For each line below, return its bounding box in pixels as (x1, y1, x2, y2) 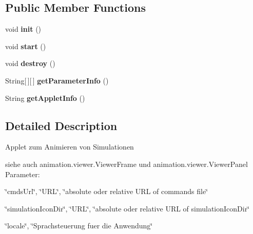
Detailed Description (5, 117, 118, 133)
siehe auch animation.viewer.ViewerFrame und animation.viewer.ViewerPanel (5, 158, 248, 169)
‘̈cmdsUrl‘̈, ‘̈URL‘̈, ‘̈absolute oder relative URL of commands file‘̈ (5, 186, 208, 197)
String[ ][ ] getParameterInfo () (5, 75, 109, 86)
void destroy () (5, 58, 55, 69)
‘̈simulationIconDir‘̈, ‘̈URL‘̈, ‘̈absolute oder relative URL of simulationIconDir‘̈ (5, 203, 250, 214)
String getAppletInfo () (5, 92, 85, 103)
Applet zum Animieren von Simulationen (5, 141, 134, 152)
